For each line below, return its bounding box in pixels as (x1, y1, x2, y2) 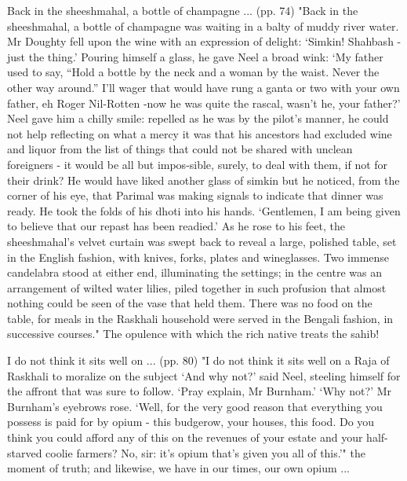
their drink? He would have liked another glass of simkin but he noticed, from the (7, 171, 400, 188)
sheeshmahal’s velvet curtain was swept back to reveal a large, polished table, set (7, 233, 397, 249)
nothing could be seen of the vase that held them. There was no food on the (7, 295, 372, 311)
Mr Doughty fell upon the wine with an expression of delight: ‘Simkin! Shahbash (7, 33, 394, 50)
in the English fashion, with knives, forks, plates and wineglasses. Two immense (7, 248, 390, 265)
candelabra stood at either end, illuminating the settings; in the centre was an (7, 264, 382, 281)
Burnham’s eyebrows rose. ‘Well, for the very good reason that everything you (7, 398, 383, 414)
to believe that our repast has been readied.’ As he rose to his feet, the (7, 218, 346, 234)
